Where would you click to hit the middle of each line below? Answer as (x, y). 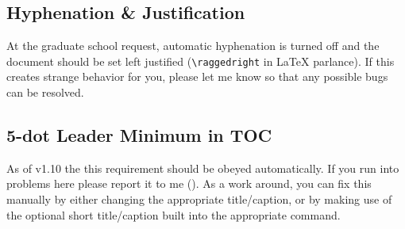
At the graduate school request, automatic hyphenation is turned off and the (193, 46)
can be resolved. (45, 92)
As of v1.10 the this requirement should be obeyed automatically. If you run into (203, 168)
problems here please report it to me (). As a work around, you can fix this (189, 183)
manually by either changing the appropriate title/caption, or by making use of (199, 199)
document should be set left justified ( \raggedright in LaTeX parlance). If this (201, 61)
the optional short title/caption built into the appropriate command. (174, 214)
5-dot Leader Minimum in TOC (139, 135)
